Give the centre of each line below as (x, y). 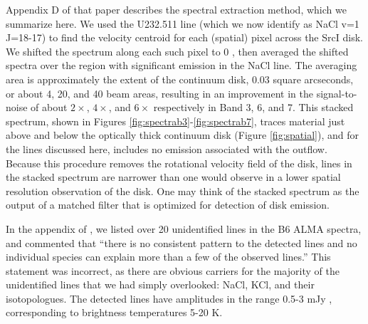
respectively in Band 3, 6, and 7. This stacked (253, 107)
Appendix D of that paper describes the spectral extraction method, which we (176, 9)
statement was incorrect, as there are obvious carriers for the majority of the (173, 270)
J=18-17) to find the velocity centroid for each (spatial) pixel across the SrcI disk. (184, 37)
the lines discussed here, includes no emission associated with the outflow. (167, 148)
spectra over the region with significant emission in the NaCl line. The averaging (182, 65)
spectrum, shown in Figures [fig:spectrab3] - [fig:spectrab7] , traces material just (175, 121)
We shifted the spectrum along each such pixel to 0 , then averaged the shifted (177, 51)
